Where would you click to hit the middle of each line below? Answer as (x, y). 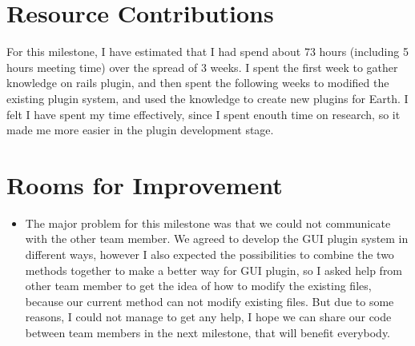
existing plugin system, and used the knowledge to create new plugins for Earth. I (207, 98)
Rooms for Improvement (145, 184)
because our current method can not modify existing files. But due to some (210, 301)
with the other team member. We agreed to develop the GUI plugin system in (217, 239)
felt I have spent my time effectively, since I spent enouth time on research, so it (203, 114)
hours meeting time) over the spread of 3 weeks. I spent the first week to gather (202, 67)
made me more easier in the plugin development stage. (140, 130)
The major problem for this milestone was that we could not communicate (208, 223)
